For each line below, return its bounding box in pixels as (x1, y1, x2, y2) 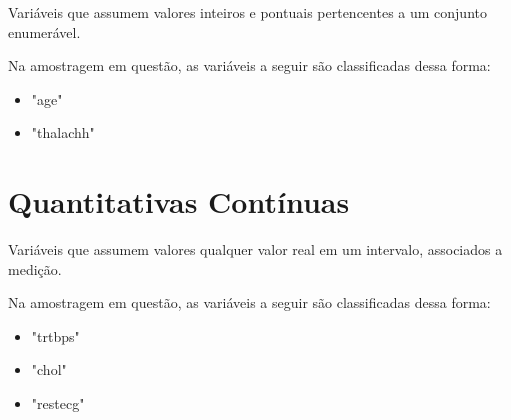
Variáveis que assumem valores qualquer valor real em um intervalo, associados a (8, 239, 503, 260)
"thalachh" (31, 122, 95, 143)
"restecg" (31, 393, 85, 414)
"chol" (31, 359, 67, 380)
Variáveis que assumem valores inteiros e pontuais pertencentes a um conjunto (8, 2, 487, 22)
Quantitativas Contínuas (8, 181, 350, 222)
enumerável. (8, 21, 81, 42)
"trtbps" (31, 325, 80, 346)
